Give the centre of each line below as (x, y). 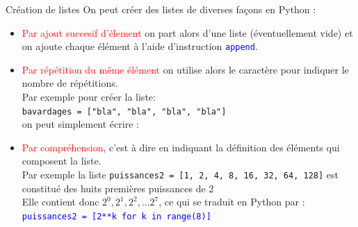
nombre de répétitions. (70, 83)
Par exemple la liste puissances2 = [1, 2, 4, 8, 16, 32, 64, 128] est (180, 175)
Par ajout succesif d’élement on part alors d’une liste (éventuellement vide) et (187, 32)
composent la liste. (62, 161)
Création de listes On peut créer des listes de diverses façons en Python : (161, 9)
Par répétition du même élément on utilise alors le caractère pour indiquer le (185, 69)
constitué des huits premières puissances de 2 (118, 188)
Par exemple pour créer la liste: (89, 97)
